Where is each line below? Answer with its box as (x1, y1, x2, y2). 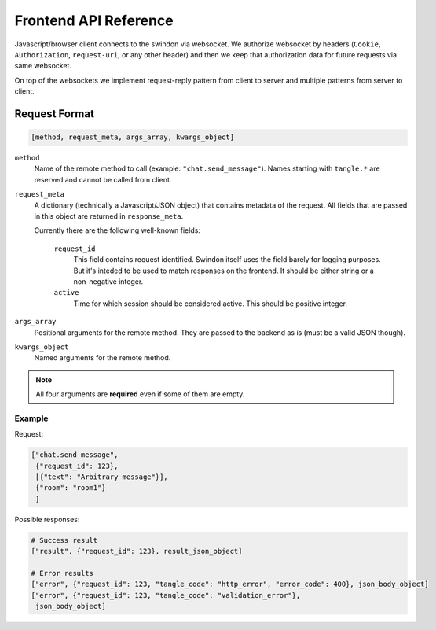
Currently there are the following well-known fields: (34, 226, 200, 235)
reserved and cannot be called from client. (34, 175, 172, 184)
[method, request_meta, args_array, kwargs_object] (31, 133, 235, 142)
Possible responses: (14, 514, 80, 524)
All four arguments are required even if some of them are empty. (35, 389, 245, 399)
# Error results (31, 569, 94, 577)
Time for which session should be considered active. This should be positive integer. (73, 299, 347, 308)
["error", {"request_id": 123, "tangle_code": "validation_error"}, (31, 591, 301, 599)
